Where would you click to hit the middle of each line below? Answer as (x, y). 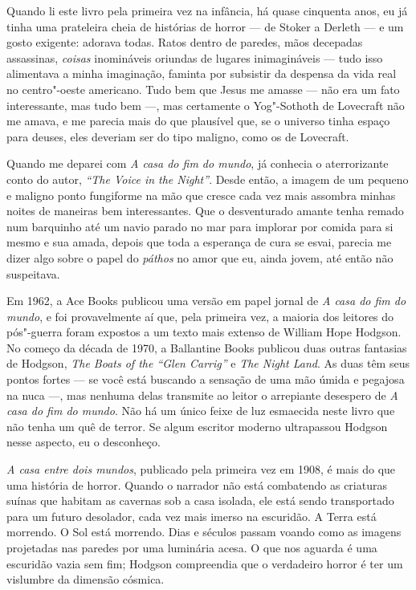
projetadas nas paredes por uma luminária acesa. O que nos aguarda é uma (192, 547)
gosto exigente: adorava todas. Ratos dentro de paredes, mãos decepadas (185, 42)
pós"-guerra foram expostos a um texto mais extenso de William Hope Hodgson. (204, 332)
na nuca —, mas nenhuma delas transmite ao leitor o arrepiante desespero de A (202, 395)
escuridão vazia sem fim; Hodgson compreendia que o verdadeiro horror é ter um (205, 563)
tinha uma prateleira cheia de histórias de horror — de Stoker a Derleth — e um (205, 26)
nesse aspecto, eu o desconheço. (84, 442)
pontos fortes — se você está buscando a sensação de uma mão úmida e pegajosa (206, 379)
